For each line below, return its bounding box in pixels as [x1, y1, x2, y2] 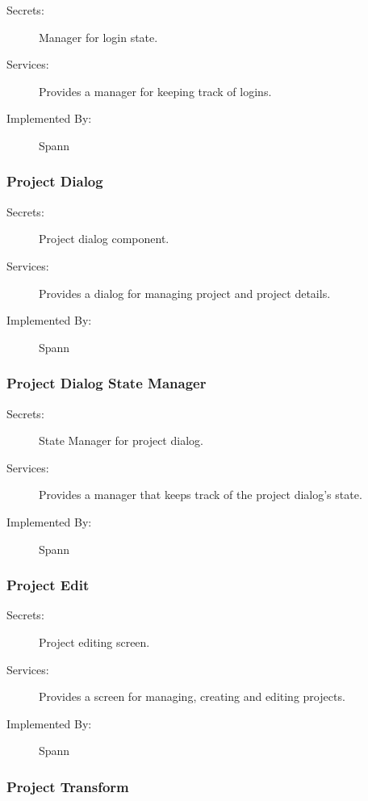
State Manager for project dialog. [39, 432, 203, 449]
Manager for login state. [39, 28, 158, 45]
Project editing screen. [39, 633, 150, 650]
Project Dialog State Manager [6, 373, 207, 393]
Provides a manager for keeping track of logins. [39, 82, 272, 99]
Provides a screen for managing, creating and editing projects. [39, 688, 345, 705]
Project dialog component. [39, 230, 169, 247]
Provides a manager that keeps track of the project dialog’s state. [39, 486, 362, 503]
